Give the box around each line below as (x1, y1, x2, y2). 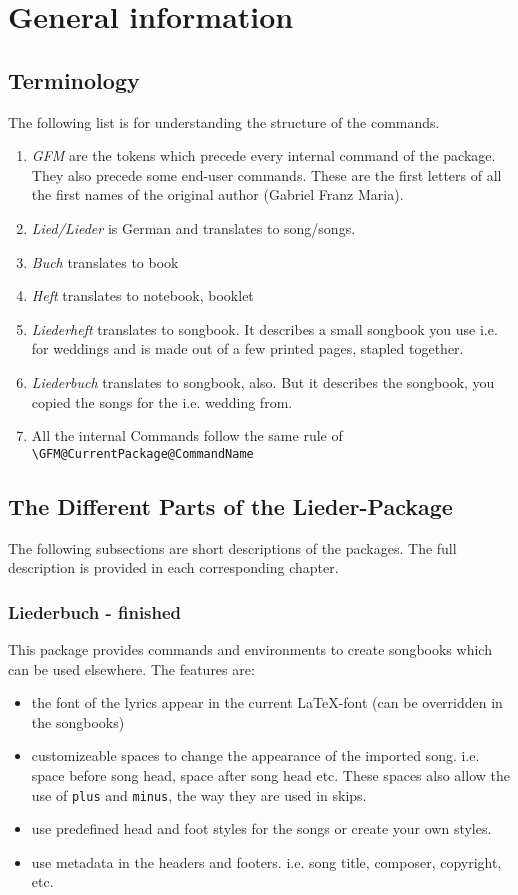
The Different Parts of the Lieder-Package (8, 490, 453, 521)
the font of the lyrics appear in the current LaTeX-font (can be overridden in (31, 692, 503, 713)
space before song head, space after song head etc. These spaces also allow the (31, 764, 510, 785)
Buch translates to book (31, 251, 179, 272)
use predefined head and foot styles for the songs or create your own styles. (31, 818, 492, 839)
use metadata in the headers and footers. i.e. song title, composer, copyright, (31, 851, 502, 872)
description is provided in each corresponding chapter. (8, 557, 339, 578)
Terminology (8, 64, 140, 95)
